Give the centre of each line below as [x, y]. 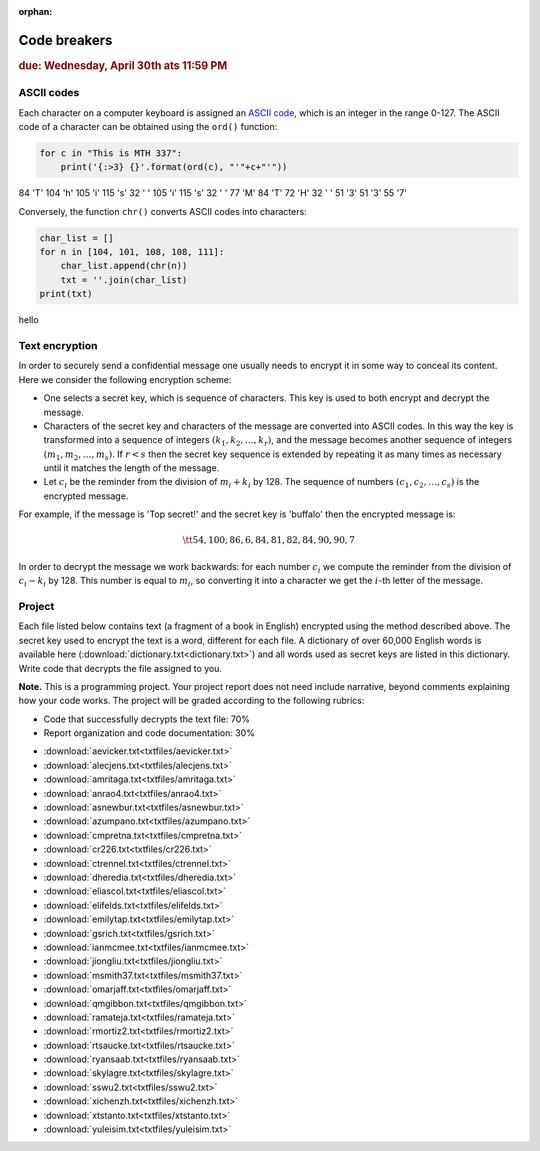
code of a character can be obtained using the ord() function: [148, 126]
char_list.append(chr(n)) [124, 266]
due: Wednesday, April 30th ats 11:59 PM [123, 65]
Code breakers [65, 40]
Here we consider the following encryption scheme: [125, 379]
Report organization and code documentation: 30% [149, 733]
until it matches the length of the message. [131, 468]
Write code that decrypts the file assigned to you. [120, 668]
